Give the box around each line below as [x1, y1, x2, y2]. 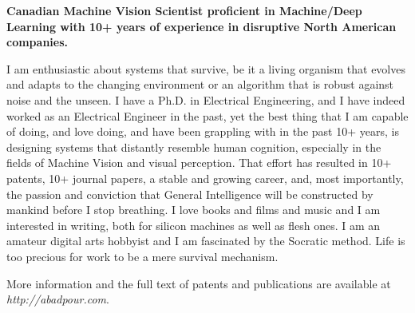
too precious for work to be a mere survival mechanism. [6, 248, 279, 264]
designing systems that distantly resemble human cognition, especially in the [6, 138, 381, 155]
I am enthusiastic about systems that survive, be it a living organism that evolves [6, 60, 405, 77]
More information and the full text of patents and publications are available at [6, 275, 391, 291]
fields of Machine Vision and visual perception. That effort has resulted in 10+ [6, 154, 392, 171]
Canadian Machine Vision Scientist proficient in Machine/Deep [6, 2, 362, 18]
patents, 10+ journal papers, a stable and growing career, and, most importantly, [6, 169, 404, 186]
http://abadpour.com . [6, 291, 109, 307]
